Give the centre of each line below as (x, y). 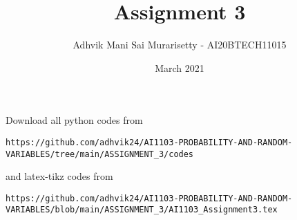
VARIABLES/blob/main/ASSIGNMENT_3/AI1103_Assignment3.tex (142, 210)
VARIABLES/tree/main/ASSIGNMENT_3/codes (100, 154)
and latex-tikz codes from (59, 176)
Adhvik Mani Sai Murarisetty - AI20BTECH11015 (180, 45)
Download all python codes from (74, 120)
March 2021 (180, 67)
